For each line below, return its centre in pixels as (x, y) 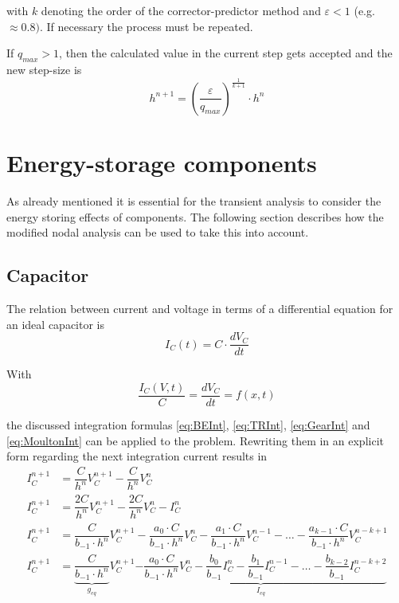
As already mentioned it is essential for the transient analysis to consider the (194, 201)
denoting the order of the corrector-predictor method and (181, 10)
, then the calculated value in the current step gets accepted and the (226, 53)
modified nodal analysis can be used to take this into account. (158, 232)
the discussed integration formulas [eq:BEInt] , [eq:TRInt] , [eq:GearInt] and (188, 424)
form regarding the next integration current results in (137, 456)
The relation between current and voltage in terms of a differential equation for (200, 309)
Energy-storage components (162, 163)
